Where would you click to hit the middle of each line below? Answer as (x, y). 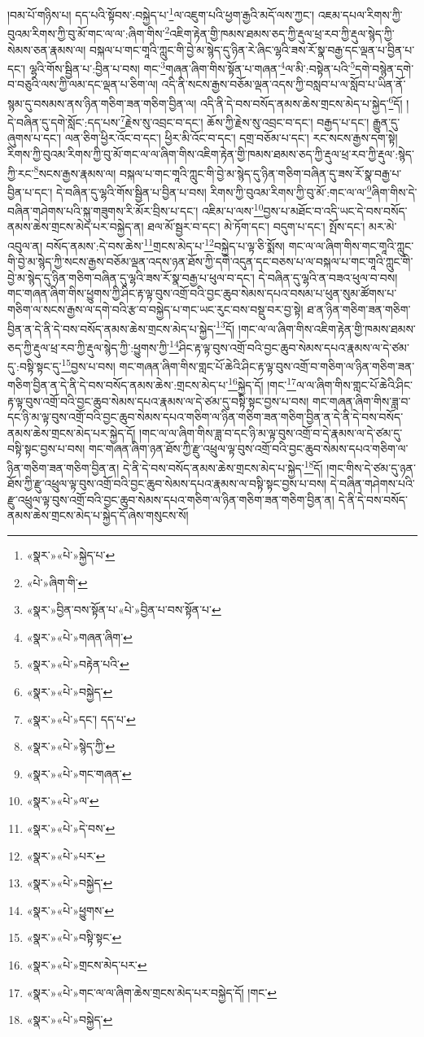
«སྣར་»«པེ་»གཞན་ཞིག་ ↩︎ (79, 636)
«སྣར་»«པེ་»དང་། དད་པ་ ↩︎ (81, 719)
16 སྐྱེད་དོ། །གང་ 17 (262, 383)
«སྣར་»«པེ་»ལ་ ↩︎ (63, 801)
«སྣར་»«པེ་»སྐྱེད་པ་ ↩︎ (71, 555)
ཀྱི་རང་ (21, 173)
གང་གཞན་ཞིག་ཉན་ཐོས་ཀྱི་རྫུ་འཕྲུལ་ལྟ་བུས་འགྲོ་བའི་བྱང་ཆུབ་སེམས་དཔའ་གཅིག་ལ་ (248, 449)
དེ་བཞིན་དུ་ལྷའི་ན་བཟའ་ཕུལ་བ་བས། (328, 277)
